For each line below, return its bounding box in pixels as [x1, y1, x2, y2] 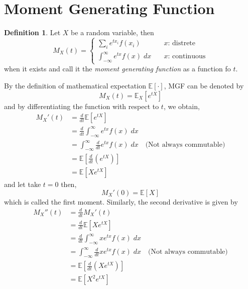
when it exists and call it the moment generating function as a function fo [4, 63, 231, 74]
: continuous [168, 53, 206, 60]
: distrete [168, 40, 196, 47]
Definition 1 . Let [4, 27, 61, 38]
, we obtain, [163, 101, 200, 111]
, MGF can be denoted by [164, 80, 244, 91]
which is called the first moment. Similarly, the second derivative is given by [4, 196, 238, 207]
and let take [4, 179, 41, 189]
